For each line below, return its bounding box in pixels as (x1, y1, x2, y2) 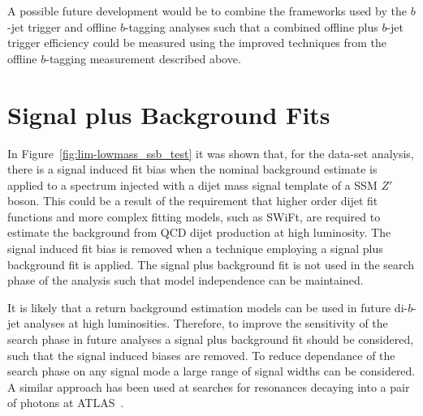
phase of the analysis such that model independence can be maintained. (7, 272, 364, 289)
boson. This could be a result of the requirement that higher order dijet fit (7, 192, 378, 209)
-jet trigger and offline (7, 18, 117, 35)
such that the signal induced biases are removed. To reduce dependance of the (7, 346, 395, 363)
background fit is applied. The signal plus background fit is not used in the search (7, 255, 415, 272)
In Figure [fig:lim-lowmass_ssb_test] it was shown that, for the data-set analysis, (7, 144, 414, 161)
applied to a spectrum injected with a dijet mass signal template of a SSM (7, 176, 378, 193)
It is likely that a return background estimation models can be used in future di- (7, 298, 408, 315)
